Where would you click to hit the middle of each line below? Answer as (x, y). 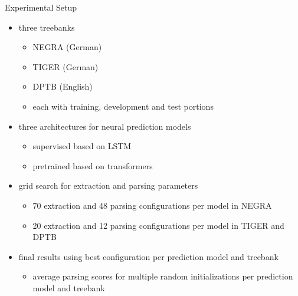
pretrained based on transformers (93, 165)
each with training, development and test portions (123, 106)
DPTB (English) (63, 86)
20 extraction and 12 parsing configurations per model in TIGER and (158, 225)
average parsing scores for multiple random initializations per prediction (163, 276)
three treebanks (47, 27)
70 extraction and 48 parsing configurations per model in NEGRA (152, 205)
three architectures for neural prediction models (105, 126)
